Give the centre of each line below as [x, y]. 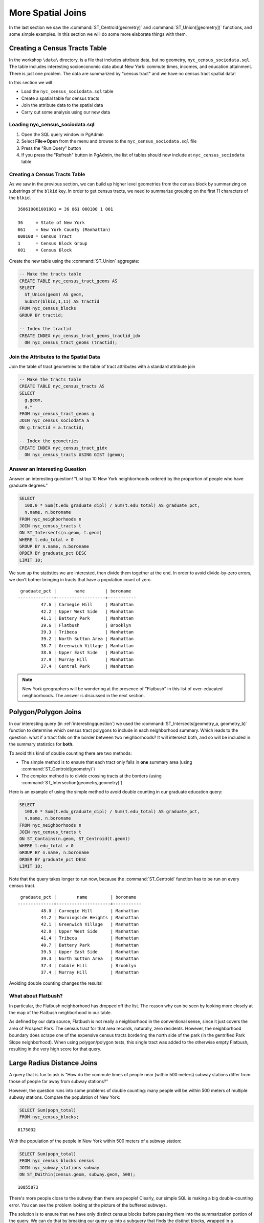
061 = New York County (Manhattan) [64, 229]
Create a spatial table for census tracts [60, 98]
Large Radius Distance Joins [53, 1063]
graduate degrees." [29, 486]
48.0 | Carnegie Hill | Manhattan [90, 911]
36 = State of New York [51, 223]
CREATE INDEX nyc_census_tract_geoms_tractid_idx [80, 336]
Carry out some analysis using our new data [66, 112]
